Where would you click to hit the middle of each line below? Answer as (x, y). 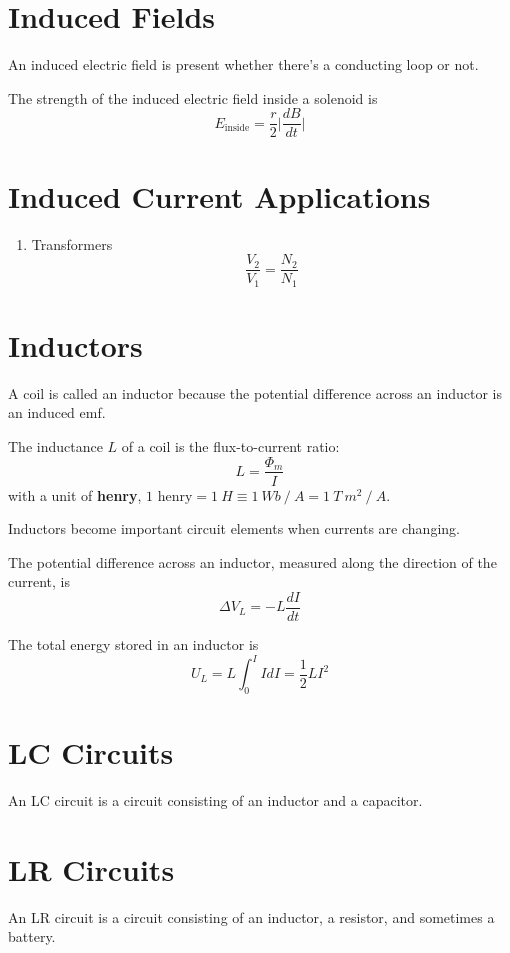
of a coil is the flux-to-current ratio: (230, 445)
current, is (39, 581)
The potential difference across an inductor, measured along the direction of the (252, 561)
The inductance (55, 445)
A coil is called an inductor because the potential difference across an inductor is (255, 392)
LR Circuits (91, 868)
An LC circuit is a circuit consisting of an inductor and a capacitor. (215, 800)
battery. (32, 936)
